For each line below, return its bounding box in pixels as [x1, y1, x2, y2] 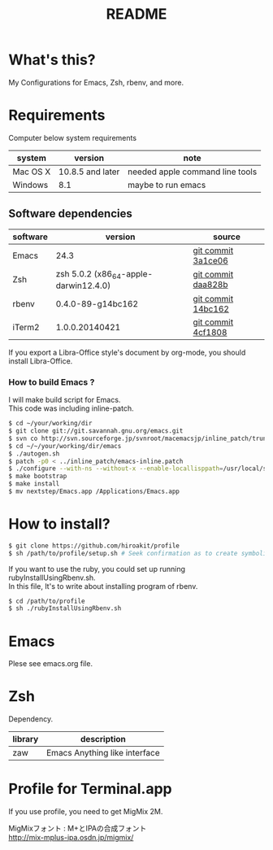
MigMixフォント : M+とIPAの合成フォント [8, 823, 147, 834]
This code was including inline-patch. [8, 403, 134, 413]
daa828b [193, 279, 228, 290]
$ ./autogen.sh [8, 449, 60, 458]
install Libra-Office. [8, 355, 73, 366]
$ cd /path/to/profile [8, 597, 85, 605]
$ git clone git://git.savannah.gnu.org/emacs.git [8, 427, 184, 435]
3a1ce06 [193, 255, 229, 266]
